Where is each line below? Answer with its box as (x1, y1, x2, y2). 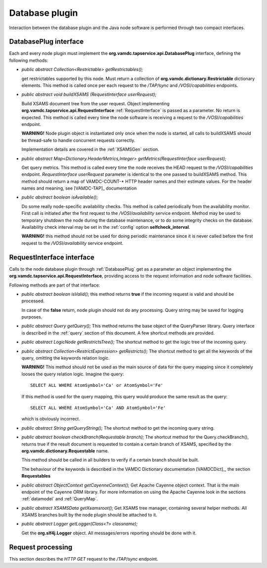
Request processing (9, 543, 73, 551)
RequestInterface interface (9, 253, 94, 261)
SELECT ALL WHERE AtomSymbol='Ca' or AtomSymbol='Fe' (30, 383, 163, 388)
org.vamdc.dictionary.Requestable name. (21, 447, 109, 454)
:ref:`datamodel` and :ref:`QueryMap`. (21, 496, 98, 502)
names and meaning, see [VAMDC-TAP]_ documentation (21, 185, 137, 191)
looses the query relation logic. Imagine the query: (21, 371, 124, 377)
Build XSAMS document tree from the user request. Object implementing (21, 100, 170, 106)
